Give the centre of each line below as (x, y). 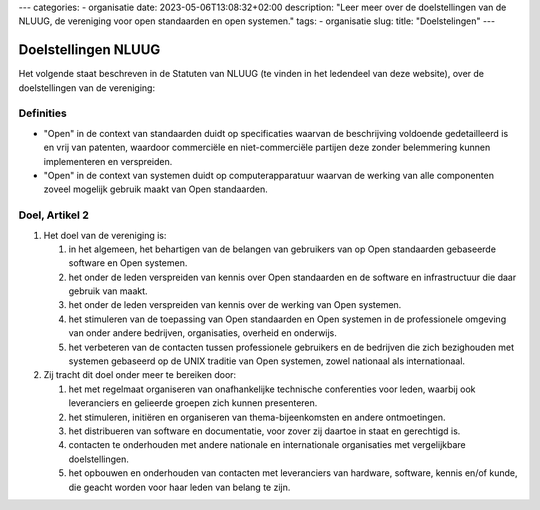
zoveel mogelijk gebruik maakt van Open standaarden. (156, 189)
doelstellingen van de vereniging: (86, 87)
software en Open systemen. (128, 263)
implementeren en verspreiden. (108, 161)
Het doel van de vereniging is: (105, 235)
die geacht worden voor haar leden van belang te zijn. (179, 487)
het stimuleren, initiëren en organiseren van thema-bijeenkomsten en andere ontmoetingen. (257, 417)
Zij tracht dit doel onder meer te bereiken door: (140, 375)
